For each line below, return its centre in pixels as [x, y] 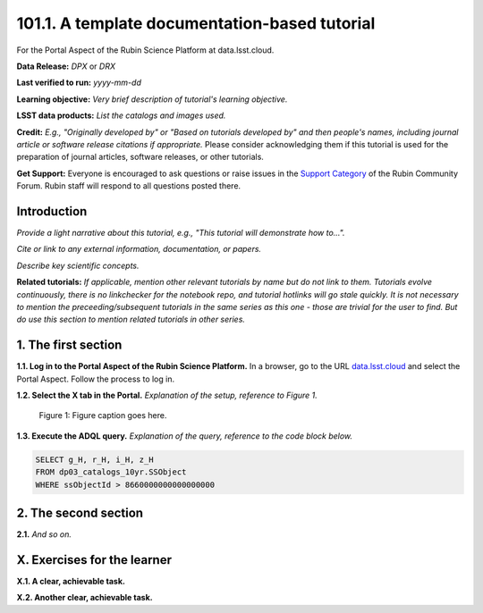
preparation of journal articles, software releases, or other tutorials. [140, 157]
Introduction [52, 211]
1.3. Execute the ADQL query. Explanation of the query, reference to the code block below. [185, 436]
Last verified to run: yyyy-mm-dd [79, 83]
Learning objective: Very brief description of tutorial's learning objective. [152, 99]
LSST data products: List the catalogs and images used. [121, 115]
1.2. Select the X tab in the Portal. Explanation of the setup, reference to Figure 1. [167, 395]
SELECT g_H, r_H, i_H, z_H [94, 459]
